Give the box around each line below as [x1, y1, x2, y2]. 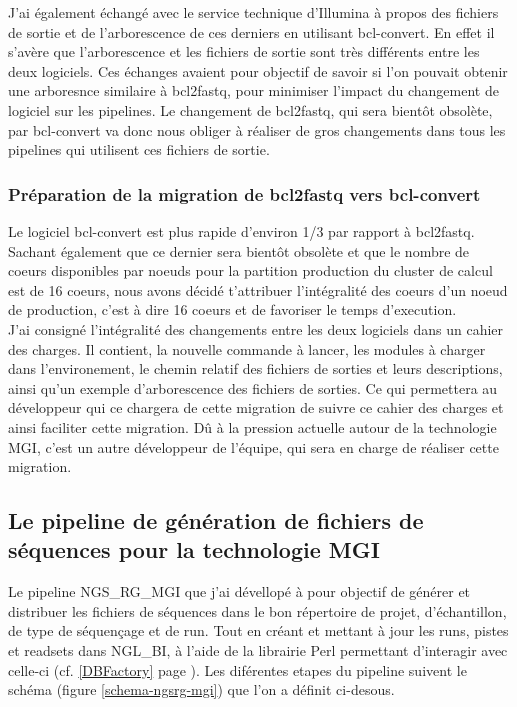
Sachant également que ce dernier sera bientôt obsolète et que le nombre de [8, 240, 470, 261]
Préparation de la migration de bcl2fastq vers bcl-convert [8, 181, 481, 206]
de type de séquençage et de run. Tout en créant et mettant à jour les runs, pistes [8, 620, 509, 641]
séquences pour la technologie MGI [8, 534, 380, 565]
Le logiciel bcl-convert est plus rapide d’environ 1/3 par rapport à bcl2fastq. [8, 220, 475, 241]
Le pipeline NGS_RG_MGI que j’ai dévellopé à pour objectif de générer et [8, 581, 471, 602]
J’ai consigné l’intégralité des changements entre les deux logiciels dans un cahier [8, 318, 504, 339]
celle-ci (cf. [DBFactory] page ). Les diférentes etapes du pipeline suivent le [8, 659, 467, 680]
